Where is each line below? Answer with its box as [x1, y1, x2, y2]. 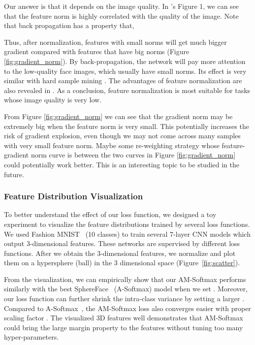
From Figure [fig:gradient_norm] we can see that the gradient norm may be [4, 111, 233, 121]
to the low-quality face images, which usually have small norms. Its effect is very [4, 65, 247, 76]
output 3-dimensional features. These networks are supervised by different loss [4, 238, 240, 249]
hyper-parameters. [4, 332, 59, 342]
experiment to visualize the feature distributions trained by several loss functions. [4, 219, 250, 229]
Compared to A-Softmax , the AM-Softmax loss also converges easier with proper [4, 303, 251, 313]
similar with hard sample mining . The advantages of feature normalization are [4, 75, 242, 86]
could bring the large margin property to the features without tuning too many [4, 322, 243, 332]
